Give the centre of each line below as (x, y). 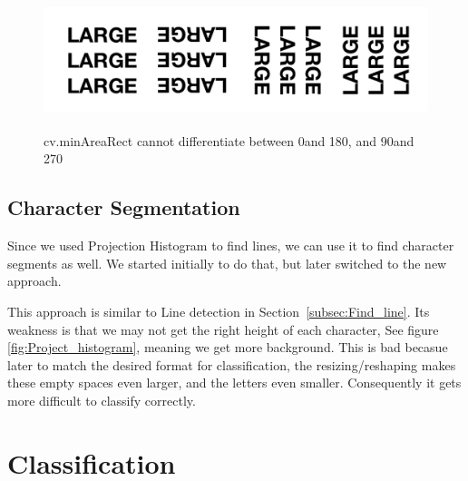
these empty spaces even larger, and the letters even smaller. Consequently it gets (234, 383)
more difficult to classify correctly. (102, 400)
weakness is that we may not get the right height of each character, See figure (223, 329)
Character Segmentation (124, 207)
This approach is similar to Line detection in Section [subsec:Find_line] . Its (219, 311)
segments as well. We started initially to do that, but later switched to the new (227, 263)
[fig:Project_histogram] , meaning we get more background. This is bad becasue (228, 347)
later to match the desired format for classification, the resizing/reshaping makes (232, 364)
